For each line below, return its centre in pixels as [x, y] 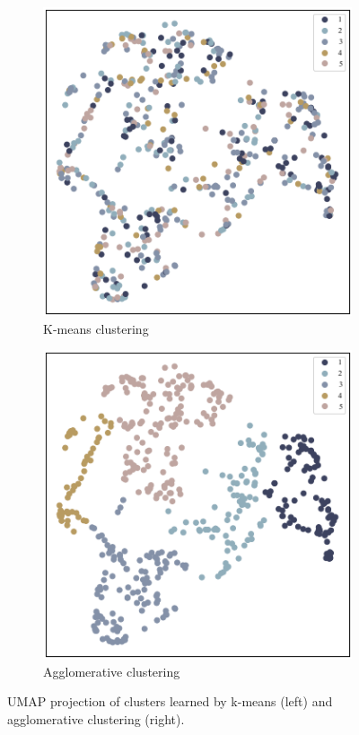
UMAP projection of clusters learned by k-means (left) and [170, 701]
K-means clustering [96, 328]
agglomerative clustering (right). [96, 718]
